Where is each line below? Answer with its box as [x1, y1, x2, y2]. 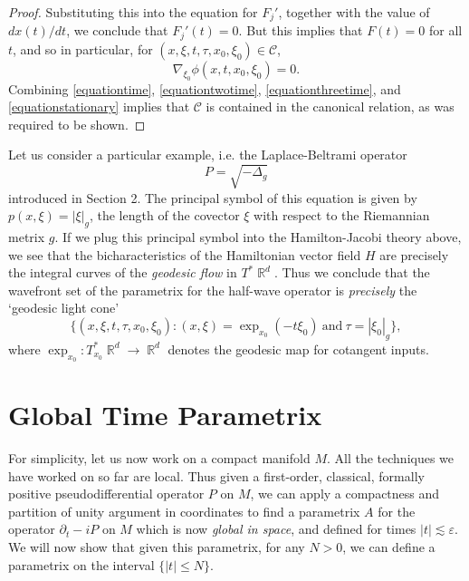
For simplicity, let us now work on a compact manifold [8, 449, 311, 468]
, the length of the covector [89, 206, 240, 225]
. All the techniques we [326, 449, 455, 468]
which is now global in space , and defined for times [136, 519, 416, 538]
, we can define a [342, 537, 435, 557]
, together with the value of [278, 3, 430, 21]
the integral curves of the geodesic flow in [8, 263, 237, 282]
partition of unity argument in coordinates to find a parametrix [8, 501, 360, 520]
